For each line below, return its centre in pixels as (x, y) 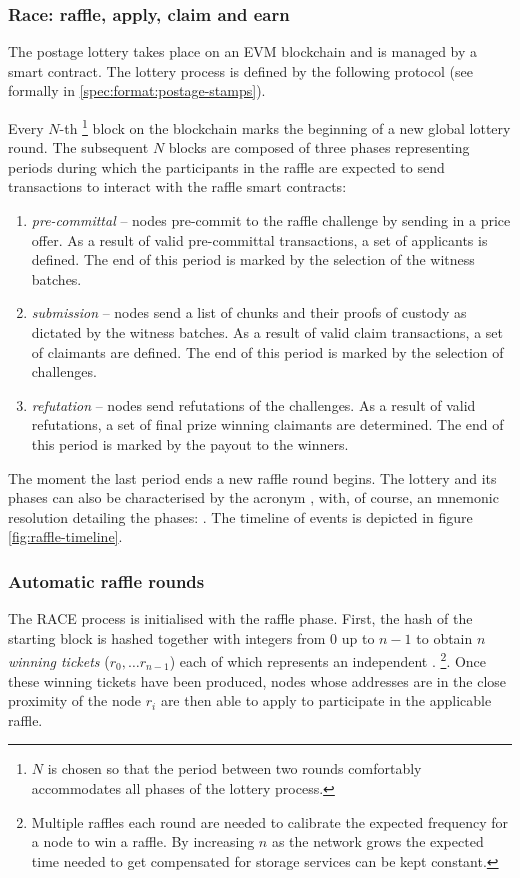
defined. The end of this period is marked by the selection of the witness (253, 259)
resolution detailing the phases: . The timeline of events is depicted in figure (240, 516)
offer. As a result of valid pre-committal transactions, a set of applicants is (259, 239)
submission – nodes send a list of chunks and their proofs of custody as (249, 312)
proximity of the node (75, 700)
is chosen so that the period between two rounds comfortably (234, 768)
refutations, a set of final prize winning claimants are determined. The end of (267, 424)
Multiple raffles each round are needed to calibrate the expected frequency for (270, 821)
